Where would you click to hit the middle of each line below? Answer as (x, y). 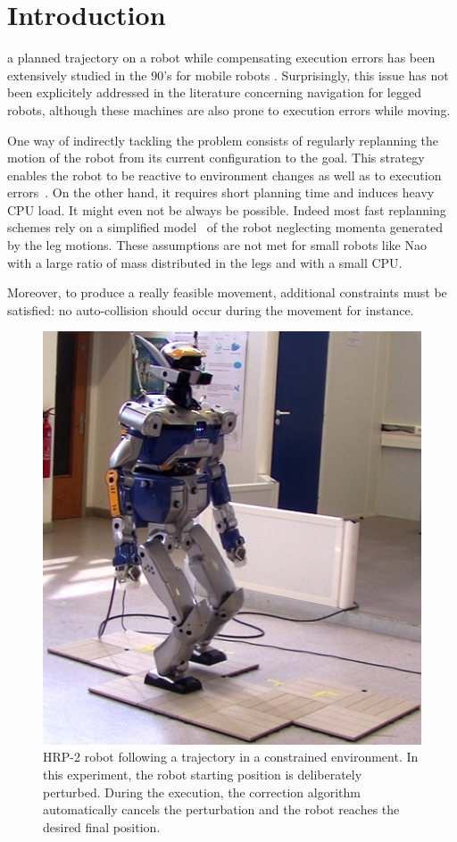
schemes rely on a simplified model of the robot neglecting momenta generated (225, 227)
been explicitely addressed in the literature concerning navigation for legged (214, 92)
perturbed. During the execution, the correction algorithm (202, 792)
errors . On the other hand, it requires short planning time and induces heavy (221, 192)
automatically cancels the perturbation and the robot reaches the (221, 809)
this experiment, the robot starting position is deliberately (203, 774)
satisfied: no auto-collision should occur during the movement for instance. (211, 309)
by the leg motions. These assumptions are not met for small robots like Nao (217, 245)
